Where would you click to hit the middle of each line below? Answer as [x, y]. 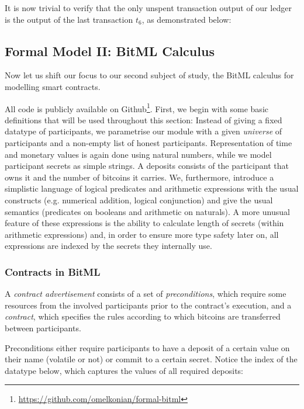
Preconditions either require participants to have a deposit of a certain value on [147, 347]
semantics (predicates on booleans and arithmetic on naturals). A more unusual [147, 211]
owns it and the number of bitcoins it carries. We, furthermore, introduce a [139, 177]
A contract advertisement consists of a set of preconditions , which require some [146, 294]
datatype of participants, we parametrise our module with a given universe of [144, 131]
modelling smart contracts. [53, 86]
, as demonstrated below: [186, 19]
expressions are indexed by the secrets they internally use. [108, 246]
